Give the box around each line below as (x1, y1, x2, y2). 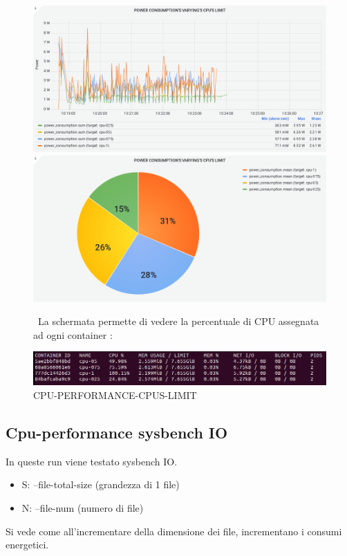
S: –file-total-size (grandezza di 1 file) (21, 477, 180, 492)
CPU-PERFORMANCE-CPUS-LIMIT (33, 388, 197, 402)
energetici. (6, 537, 49, 552)
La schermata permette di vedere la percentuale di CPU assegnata (37, 314, 319, 328)
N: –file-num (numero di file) (21, 501, 144, 515)
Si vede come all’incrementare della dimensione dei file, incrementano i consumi (6, 523, 342, 538)
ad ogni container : (33, 327, 113, 342)
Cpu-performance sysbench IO (6, 422, 228, 443)
